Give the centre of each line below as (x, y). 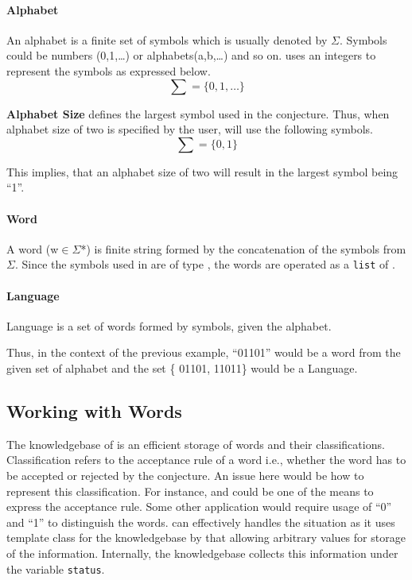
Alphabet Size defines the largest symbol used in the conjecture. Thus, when (198, 113)
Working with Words (94, 410)
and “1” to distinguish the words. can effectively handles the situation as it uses (201, 522)
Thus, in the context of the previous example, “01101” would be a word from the (204, 352)
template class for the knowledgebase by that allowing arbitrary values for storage (206, 537)
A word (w (33, 248)
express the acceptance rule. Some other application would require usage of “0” (199, 507)
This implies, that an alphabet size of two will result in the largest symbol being (202, 171)
